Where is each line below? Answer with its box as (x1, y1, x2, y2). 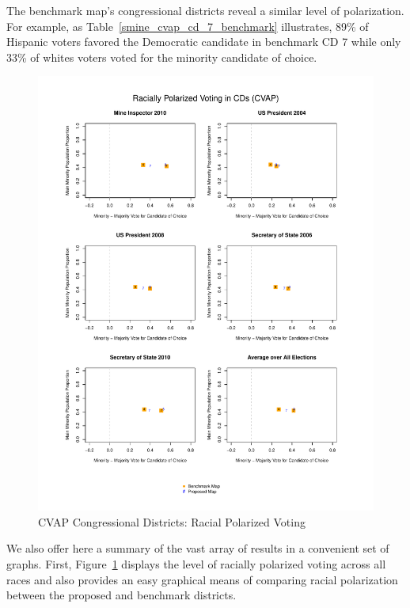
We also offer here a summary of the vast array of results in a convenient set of (6, 540, 389, 557)
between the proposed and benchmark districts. (6, 587, 237, 603)
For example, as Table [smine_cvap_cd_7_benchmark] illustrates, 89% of (6, 17, 369, 34)
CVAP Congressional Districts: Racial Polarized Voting (38, 513, 306, 530)
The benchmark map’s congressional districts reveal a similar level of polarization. (6, 2, 404, 18)
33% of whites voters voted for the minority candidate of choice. (6, 48, 317, 65)
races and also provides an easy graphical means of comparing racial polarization (6, 571, 398, 587)
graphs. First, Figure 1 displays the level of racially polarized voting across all (6, 556, 386, 572)
